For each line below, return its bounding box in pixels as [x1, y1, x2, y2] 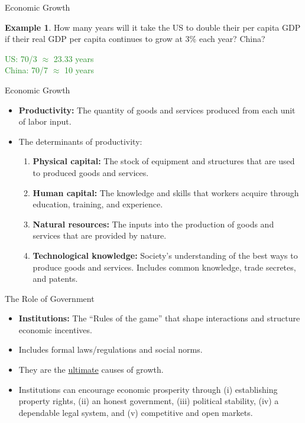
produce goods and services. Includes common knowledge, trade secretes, [33, 261, 296, 273]
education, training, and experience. [33, 198, 163, 210]
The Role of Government [5, 292, 95, 304]
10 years [64, 64, 94, 76]
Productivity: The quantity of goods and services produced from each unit [18, 103, 296, 116]
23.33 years [53, 52, 94, 64]
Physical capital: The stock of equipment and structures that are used [33, 155, 295, 167]
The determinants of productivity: [18, 135, 142, 147]
